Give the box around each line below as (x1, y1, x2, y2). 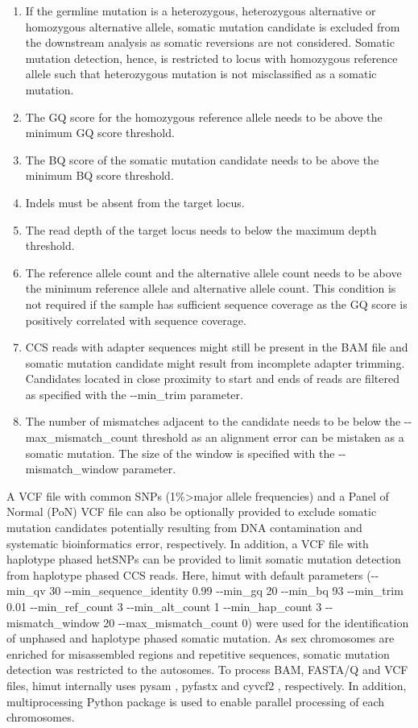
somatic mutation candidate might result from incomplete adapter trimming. (25, 354, 405, 371)
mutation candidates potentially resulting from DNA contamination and (6, 519, 362, 536)
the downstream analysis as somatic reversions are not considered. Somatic (25, 34, 395, 51)
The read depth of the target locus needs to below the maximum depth (25, 221, 377, 238)
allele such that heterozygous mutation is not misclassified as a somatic (25, 65, 377, 82)
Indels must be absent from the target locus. (25, 193, 245, 210)
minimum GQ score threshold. (25, 124, 175, 141)
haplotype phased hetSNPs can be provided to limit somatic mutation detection (6, 551, 401, 568)
